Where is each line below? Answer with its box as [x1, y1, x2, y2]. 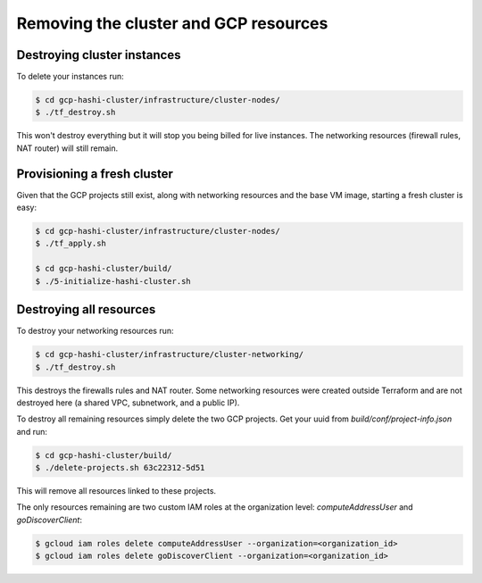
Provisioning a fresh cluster [16, 166, 174, 181]
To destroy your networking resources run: [16, 326, 174, 337]
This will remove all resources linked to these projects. [16, 486, 217, 496]
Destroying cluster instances [16, 47, 181, 62]
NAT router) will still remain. [16, 143, 119, 154]
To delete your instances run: [16, 71, 124, 82]
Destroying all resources [16, 302, 156, 317]
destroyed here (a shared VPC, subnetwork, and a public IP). [16, 397, 240, 408]
